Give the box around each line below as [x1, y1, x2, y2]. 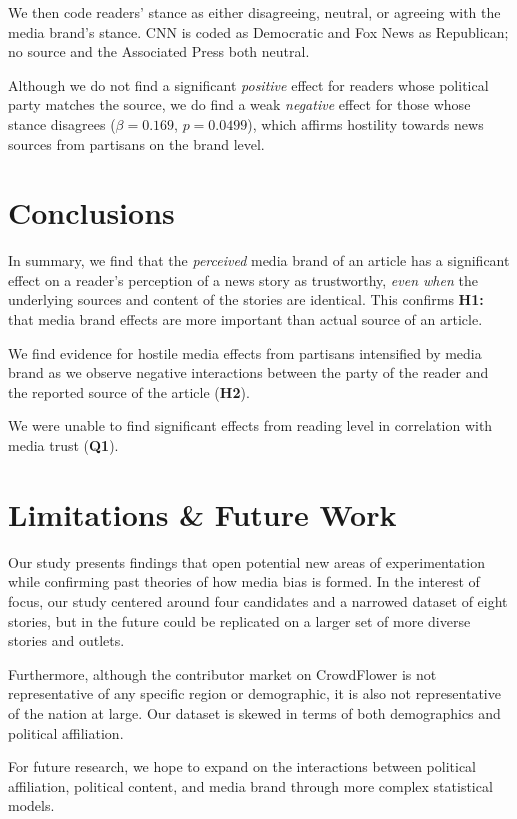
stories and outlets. [8, 630, 125, 651]
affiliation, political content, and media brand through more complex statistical [8, 775, 493, 796]
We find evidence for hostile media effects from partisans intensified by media [8, 342, 482, 363]
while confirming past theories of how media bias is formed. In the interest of [8, 571, 480, 592]
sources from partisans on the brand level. [8, 133, 265, 154]
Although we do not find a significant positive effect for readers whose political [8, 74, 489, 95]
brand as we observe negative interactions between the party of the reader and [8, 362, 489, 383]
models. [8, 795, 55, 816]
